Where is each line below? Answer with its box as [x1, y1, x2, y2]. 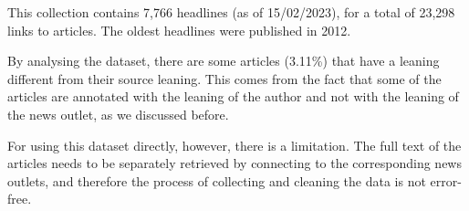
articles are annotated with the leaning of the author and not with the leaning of [7, 87, 459, 106]
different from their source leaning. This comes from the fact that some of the [7, 69, 442, 88]
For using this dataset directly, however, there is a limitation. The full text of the [7, 135, 462, 154]
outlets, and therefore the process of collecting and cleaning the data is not [7, 171, 426, 190]
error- [430, 171, 462, 190]
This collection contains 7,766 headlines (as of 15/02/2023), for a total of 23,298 [7, 3, 455, 21]
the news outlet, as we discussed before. [7, 104, 229, 123]
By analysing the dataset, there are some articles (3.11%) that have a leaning [7, 51, 440, 70]
